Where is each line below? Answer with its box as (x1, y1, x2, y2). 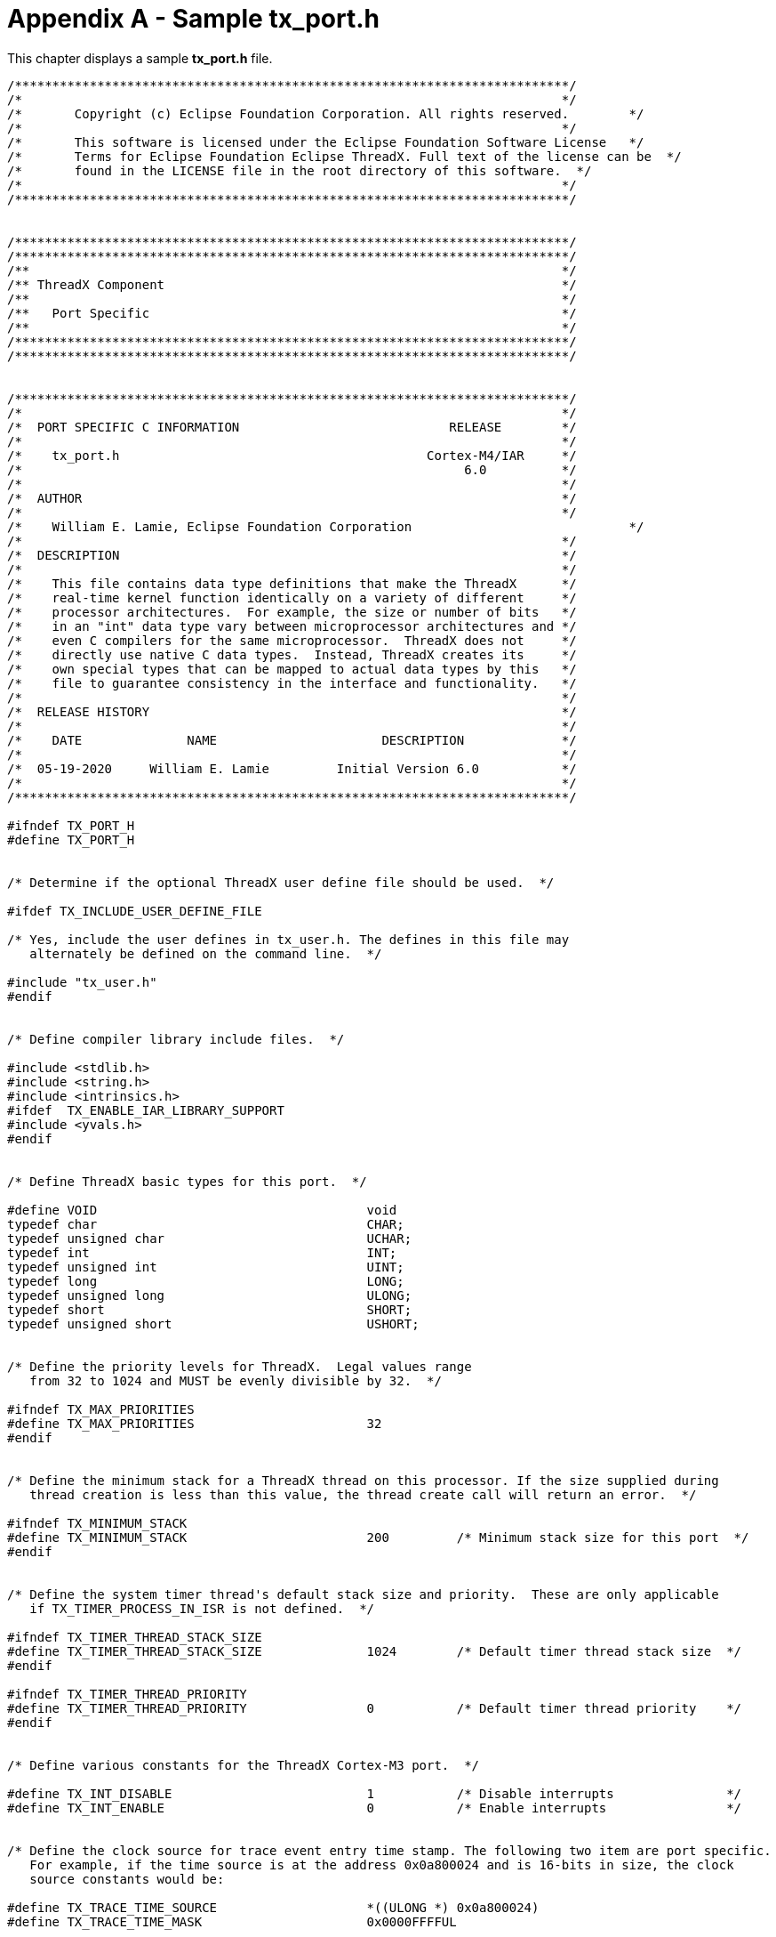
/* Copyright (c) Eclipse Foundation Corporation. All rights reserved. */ (7, 106, 644, 121)
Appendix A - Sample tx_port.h (7, 4, 380, 34)
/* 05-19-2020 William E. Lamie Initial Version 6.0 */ (7, 761, 577, 776)
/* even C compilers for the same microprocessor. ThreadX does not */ (7, 633, 577, 648)
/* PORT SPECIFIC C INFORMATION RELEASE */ (7, 419, 577, 434)
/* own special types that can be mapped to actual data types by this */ (7, 661, 577, 676)
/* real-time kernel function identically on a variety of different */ (7, 590, 577, 605)
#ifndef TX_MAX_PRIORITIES (7, 1401, 195, 1416)
